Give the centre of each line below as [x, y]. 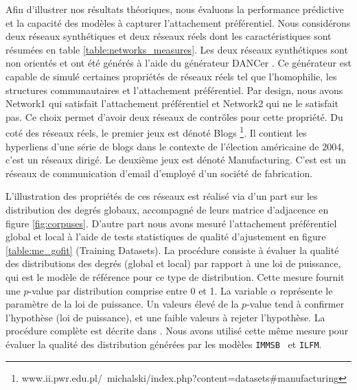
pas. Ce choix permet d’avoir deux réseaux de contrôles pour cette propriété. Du [174, 116]
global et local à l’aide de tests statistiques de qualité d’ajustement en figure [166, 237]
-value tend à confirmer [296, 304]
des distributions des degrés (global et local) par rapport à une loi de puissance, [173, 263]
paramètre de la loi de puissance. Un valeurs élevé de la [122, 304]
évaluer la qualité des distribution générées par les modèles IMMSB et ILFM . [164, 344]
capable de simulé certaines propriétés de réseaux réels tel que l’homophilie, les [171, 76]
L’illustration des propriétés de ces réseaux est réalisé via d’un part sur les [162, 196]
